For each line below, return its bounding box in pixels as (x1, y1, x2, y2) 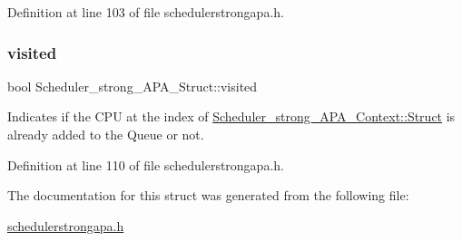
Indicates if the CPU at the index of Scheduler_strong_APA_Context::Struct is (7, 107, 456, 126)
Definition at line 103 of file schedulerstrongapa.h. (7, 3, 284, 21)
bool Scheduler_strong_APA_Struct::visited (7, 76, 258, 95)
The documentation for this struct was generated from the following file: (7, 186, 409, 205)
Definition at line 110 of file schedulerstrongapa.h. (7, 155, 284, 174)
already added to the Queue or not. (7, 125, 204, 143)
